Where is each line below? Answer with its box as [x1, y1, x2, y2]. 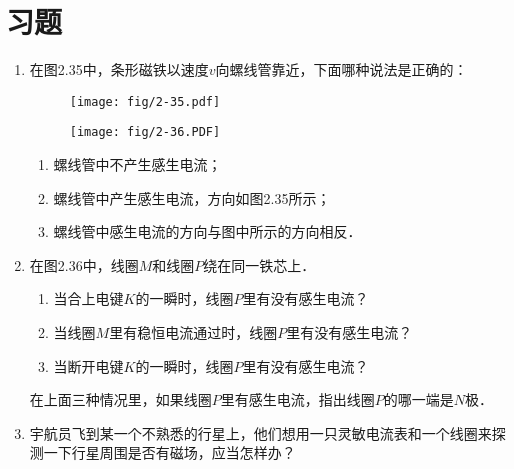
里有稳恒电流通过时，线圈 [109, 322, 278, 342]
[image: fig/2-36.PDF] [69, 125, 221, 140]
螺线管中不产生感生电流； [53, 154, 222, 175]
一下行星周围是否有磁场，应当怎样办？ [43, 442, 296, 463]
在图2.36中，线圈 [29, 254, 139, 275]
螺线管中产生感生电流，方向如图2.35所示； [53, 187, 331, 208]
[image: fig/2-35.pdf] [69, 94, 221, 109]
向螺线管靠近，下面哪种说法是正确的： [215, 59, 468, 80]
